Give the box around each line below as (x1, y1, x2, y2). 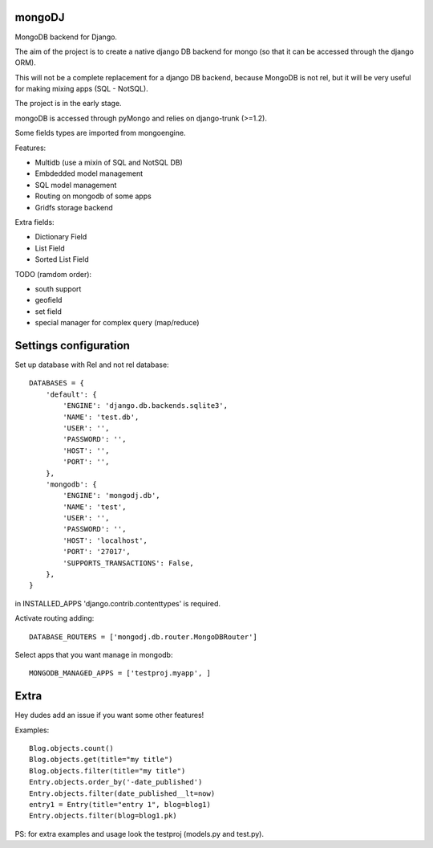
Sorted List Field (34, 255, 89, 264)
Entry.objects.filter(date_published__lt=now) (29, 789, 216, 798)
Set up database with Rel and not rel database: (14, 360, 169, 369)
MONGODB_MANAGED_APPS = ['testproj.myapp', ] (29, 669, 212, 678)
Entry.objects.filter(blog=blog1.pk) (29, 811, 178, 821)
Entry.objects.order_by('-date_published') (29, 777, 203, 787)
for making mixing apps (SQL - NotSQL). (14, 84, 148, 94)
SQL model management (34, 180, 117, 190)
